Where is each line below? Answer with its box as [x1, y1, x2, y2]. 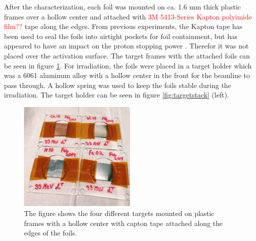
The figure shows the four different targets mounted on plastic [24, 208, 214, 218]
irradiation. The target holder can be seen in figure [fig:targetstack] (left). [4, 89, 229, 100]
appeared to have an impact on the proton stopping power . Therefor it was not [4, 40, 249, 51]
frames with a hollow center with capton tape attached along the [24, 217, 223, 228]
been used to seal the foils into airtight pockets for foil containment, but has [4, 30, 237, 41]
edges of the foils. [24, 227, 77, 238]
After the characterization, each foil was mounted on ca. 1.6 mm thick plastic [4, 1, 241, 11]
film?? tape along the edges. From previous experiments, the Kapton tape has [4, 21, 242, 31]
